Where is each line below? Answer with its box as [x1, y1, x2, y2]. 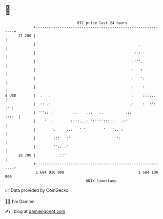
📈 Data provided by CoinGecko [5, 187, 69, 193]
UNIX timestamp [85, 178, 117, 183]
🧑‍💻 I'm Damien [5, 199, 35, 204]
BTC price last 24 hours [77, 20, 128, 25]
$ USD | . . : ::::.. [5, 93, 156, 98]
